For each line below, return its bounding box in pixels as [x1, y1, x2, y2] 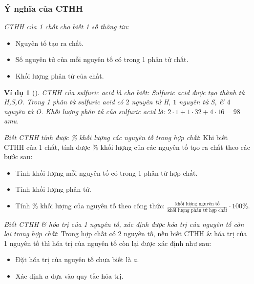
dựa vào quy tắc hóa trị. [51, 270, 124, 281]
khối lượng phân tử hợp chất [167, 207, 228, 213]
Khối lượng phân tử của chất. [15, 71, 104, 81]
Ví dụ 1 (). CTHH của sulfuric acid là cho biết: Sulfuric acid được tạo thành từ [4, 87, 245, 97]
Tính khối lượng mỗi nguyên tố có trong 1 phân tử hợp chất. [15, 167, 198, 178]
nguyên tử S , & [179, 97, 225, 107]
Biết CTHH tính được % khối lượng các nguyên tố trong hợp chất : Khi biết [4, 132, 228, 142]
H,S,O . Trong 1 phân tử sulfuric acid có [4, 97, 124, 107]
